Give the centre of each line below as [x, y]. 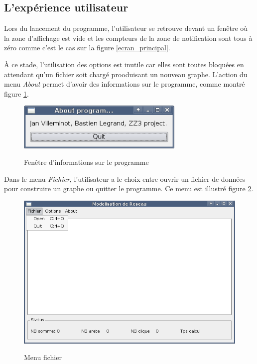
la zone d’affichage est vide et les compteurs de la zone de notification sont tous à [128, 38]
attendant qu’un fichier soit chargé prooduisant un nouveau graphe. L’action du [126, 74]
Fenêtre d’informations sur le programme [86, 162]
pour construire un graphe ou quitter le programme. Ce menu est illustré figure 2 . [129, 188]
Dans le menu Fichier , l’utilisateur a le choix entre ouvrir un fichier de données [125, 179]
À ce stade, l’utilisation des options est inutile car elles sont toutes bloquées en [124, 64]
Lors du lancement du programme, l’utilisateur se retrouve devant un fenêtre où [126, 28]
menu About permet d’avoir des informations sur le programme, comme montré [125, 84]
